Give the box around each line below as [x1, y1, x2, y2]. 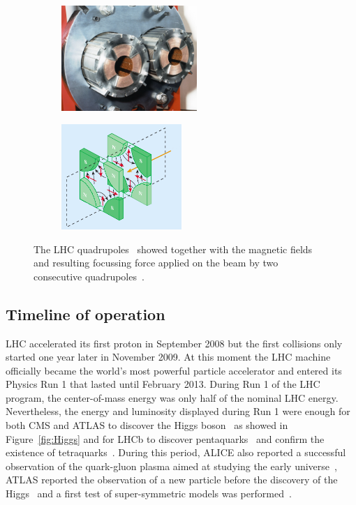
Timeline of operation [6, 303, 165, 324]
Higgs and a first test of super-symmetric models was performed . [6, 486, 292, 501]
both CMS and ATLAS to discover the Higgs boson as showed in [6, 418, 288, 432]
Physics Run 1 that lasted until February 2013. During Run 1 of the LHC [6, 377, 320, 391]
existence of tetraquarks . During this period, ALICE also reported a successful [6, 445, 346, 460]
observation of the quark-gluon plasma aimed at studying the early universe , [6, 458, 337, 473]
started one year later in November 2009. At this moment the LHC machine [6, 349, 331, 364]
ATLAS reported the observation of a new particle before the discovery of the [6, 472, 338, 487]
